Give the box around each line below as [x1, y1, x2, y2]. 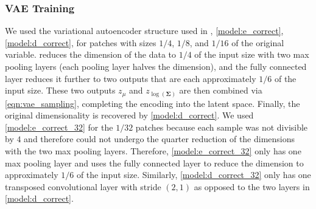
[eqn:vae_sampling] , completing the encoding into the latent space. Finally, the [5, 97, 300, 109]
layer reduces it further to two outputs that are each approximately [5, 72, 256, 84]
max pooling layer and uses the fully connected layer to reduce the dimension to [5, 156, 304, 169]
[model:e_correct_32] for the [5, 120, 113, 133]
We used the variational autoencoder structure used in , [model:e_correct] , [5, 24, 284, 37]
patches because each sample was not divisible [135, 120, 308, 133]
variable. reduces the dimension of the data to [5, 48, 177, 61]
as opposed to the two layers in [194, 180, 310, 193]
